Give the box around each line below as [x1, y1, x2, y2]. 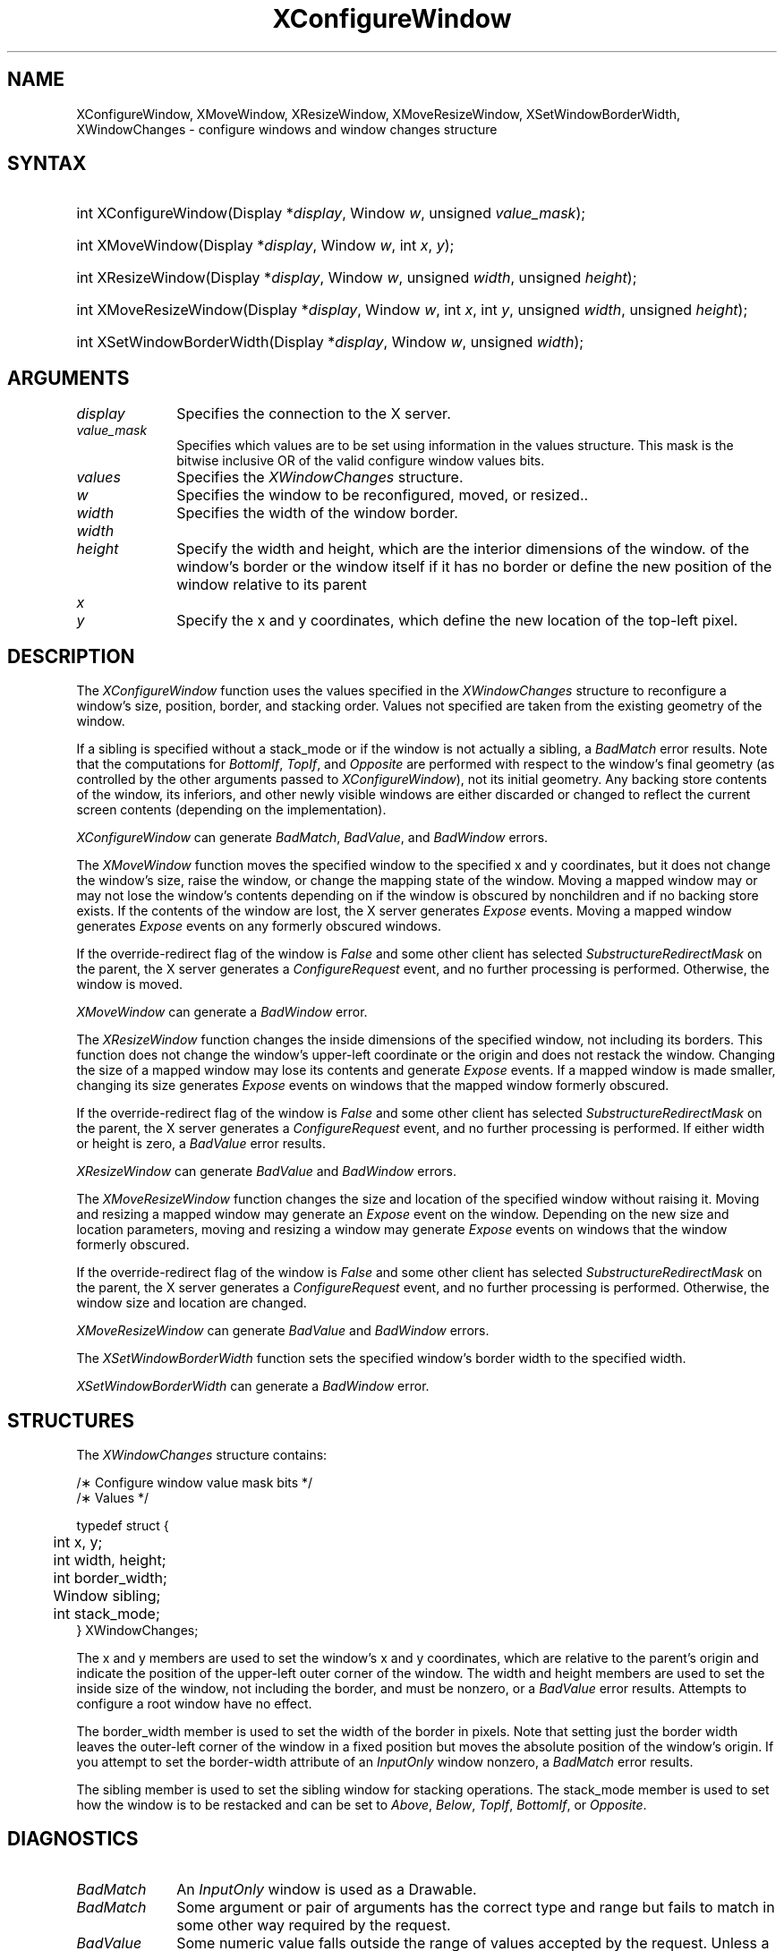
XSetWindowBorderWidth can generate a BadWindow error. [76, 1378, 430, 1394]
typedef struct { [76, 1517, 169, 1533]
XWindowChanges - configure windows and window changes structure [76, 121, 498, 137]
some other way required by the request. [176, 1915, 451, 1934]
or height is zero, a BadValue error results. [76, 1136, 326, 1152]
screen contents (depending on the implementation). [76, 802, 387, 818]
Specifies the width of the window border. [176, 504, 458, 523]
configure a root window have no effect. [76, 1695, 312, 1711]
